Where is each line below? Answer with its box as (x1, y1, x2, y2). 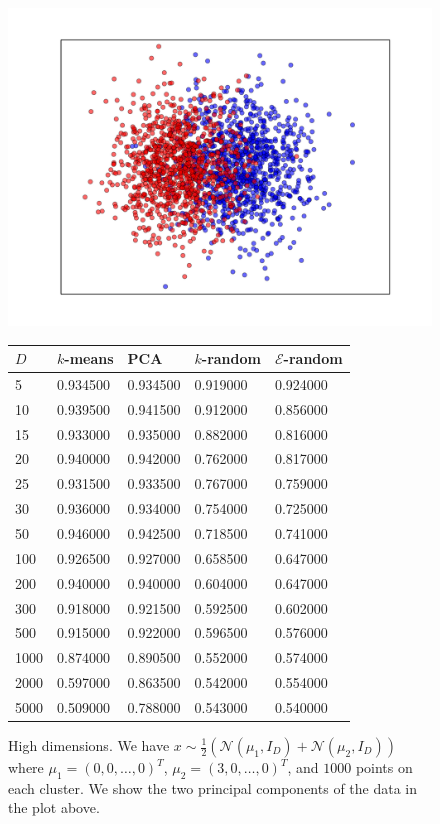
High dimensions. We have (8, 735, 170, 755)
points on (355, 757, 413, 777)
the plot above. (8, 797, 100, 818)
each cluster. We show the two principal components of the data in (8, 777, 418, 798)
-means (64, 348, 114, 369)
